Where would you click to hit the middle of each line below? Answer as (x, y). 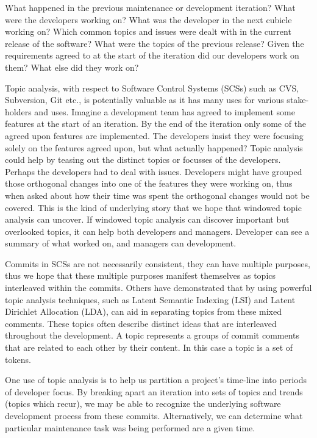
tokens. (18, 359)
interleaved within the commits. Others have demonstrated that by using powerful (158, 288)
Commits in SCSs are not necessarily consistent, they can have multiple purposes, (158, 263)
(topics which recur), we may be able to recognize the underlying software (143, 404)
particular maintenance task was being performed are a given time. (130, 427)
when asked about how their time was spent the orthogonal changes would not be (157, 195)
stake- (298, 100)
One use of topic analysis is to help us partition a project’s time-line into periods (156, 380)
